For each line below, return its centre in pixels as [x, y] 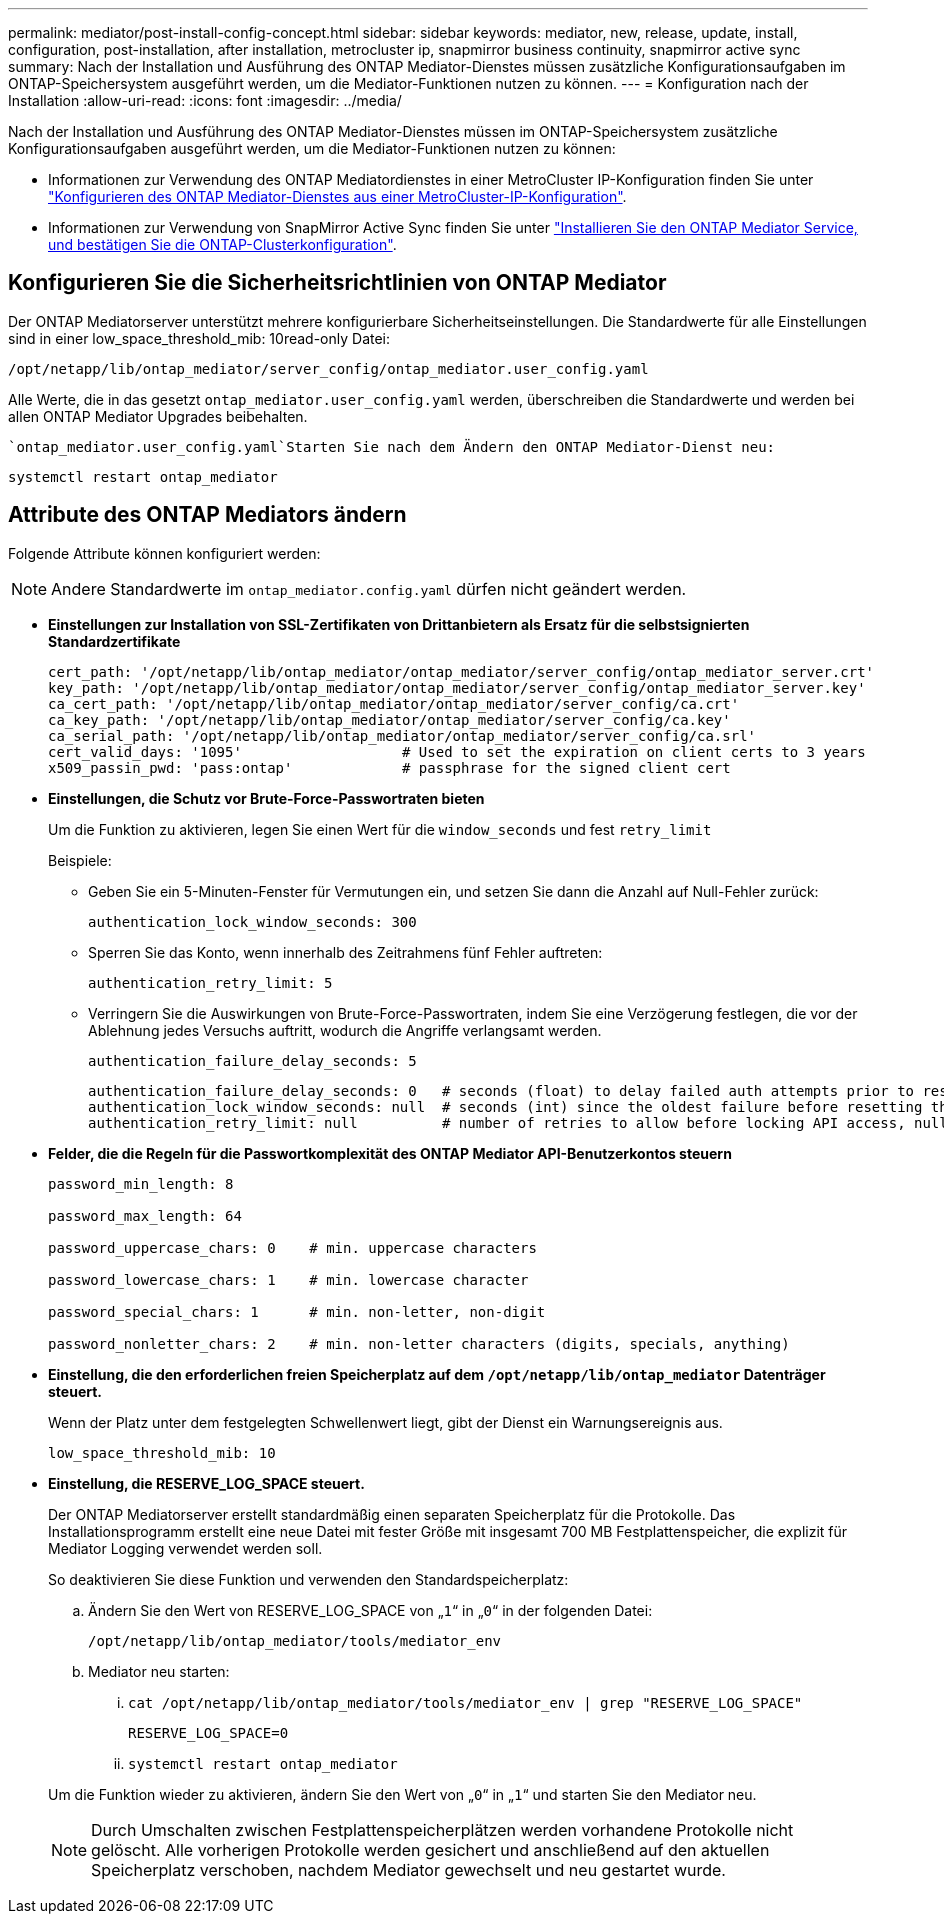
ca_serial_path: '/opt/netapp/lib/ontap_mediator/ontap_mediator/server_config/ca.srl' [402, 735]
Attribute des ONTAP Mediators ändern [207, 515]
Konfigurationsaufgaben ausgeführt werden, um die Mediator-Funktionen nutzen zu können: [312, 148]
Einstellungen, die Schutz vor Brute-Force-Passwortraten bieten [266, 798]
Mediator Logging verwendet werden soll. [185, 1548]
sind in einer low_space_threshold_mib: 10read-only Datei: [199, 338]
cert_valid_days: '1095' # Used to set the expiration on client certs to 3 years [457, 751]
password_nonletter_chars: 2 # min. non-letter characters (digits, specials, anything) [419, 1343]
